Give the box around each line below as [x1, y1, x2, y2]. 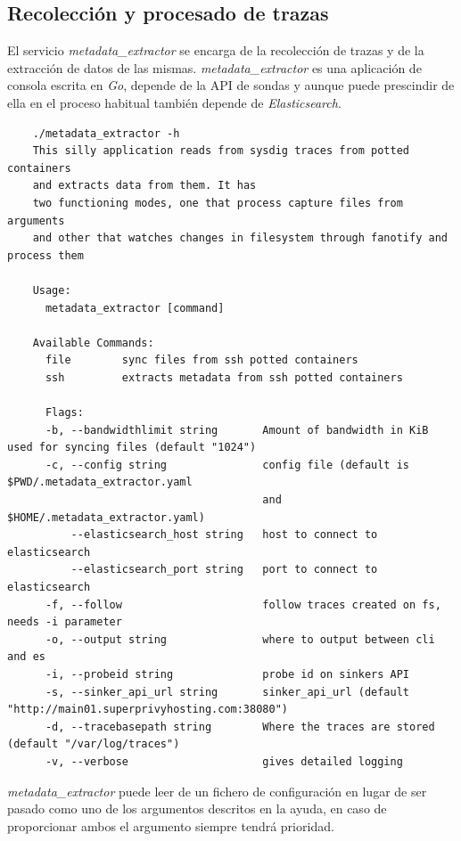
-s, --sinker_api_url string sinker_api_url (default [45, 685, 410, 698]
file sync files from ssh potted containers [45, 354, 358, 367]
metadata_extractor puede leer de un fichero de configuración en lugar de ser [7, 781, 427, 800]
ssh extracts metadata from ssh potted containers [45, 371, 403, 384]
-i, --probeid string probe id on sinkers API [45, 667, 410, 681]
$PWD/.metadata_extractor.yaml [7, 476, 193, 489]
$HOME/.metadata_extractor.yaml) [7, 510, 205, 524]
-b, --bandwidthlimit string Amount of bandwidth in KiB [45, 423, 429, 437]
